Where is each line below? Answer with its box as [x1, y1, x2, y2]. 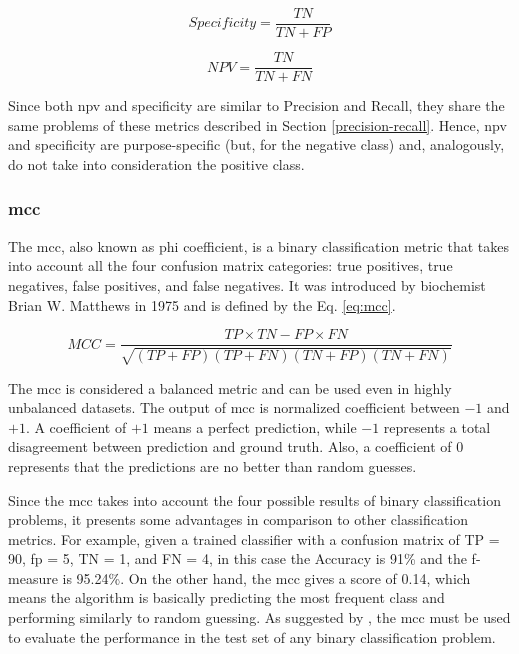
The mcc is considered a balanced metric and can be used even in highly [8, 377, 452, 398]
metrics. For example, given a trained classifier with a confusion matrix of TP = [8, 528, 500, 549]
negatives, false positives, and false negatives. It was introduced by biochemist [8, 274, 486, 295]
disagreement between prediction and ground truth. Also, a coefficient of [8, 436, 452, 457]
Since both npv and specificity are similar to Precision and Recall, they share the [8, 95, 505, 116]
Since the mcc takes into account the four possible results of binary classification [8, 489, 501, 510]
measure [8, 567, 58, 588]
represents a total [383, 416, 491, 437]
